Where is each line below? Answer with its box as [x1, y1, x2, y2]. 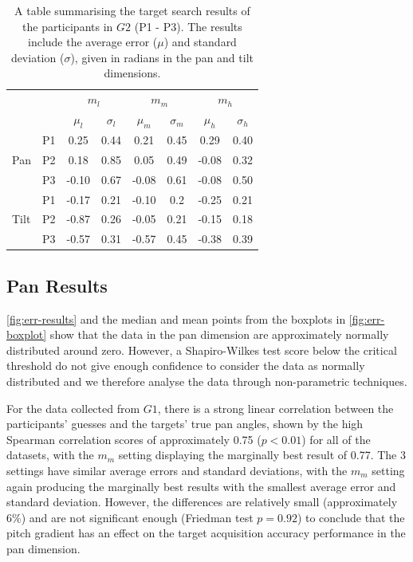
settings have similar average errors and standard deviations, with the [6, 462, 348, 478]
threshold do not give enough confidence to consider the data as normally [6, 357, 365, 374]
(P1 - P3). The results [134, 18, 242, 34]
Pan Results [6, 273, 108, 297]
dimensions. [104, 65, 161, 81]
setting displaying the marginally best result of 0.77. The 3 [118, 446, 406, 463]
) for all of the [301, 430, 371, 447]
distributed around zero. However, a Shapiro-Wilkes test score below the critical [6, 341, 397, 358]
